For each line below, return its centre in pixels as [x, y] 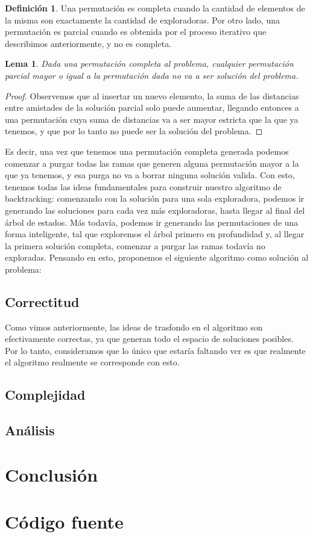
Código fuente [64, 522]
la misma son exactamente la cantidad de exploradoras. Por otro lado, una [142, 20]
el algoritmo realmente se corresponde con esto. [92, 362]
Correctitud [42, 301]
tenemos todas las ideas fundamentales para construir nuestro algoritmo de [143, 186]
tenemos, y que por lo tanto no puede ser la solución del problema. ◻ [134, 131]
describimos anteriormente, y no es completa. [88, 43]
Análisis [30, 430]
